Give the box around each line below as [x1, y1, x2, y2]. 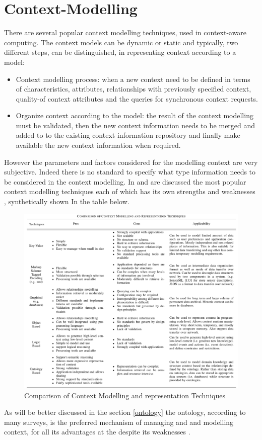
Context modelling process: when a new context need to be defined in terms [16, 73, 250, 84]
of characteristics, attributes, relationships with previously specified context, [16, 83, 251, 94]
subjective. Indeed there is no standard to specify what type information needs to [4, 166, 256, 177]
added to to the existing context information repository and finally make [16, 130, 240, 140]
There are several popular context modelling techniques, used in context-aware [4, 27, 247, 38]
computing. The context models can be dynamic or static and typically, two [4, 37, 238, 47]
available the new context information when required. [16, 140, 181, 150]
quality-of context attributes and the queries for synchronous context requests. [16, 93, 258, 104]
